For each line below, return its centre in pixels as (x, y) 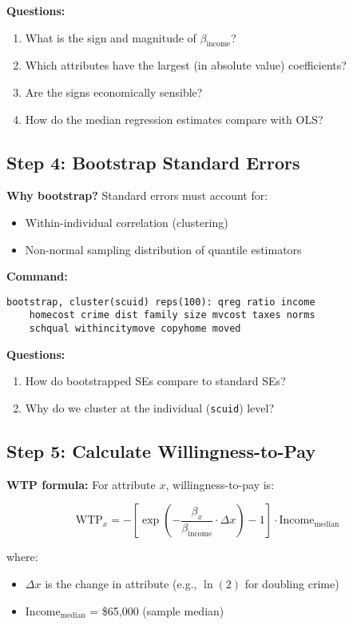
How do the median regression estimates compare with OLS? (174, 119)
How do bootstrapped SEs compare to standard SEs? (155, 381)
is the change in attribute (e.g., (121, 583)
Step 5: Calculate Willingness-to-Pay (161, 450)
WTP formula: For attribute (81, 484)
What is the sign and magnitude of (111, 37)
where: (22, 557)
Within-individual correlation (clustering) (127, 222)
